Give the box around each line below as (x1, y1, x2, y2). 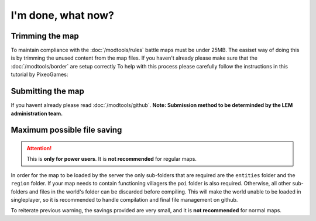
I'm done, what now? (11, 9, 114, 22)
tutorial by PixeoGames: (11, 71, 68, 78)
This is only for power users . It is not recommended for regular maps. (26, 156, 197, 163)
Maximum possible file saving (11, 125, 122, 135)
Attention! (26, 144, 52, 151)
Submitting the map (11, 87, 84, 96)
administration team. (11, 110, 63, 117)
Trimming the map (11, 31, 79, 41)
